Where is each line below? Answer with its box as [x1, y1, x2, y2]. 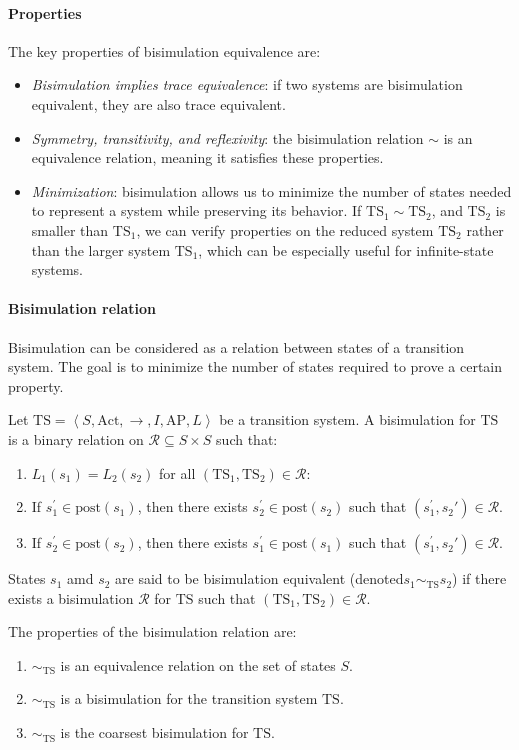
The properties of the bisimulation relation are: [8, 621, 297, 642]
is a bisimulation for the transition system [60, 688, 318, 709]
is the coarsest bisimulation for [60, 722, 249, 743]
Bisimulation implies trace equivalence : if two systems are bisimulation [31, 74, 463, 95]
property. [8, 375, 64, 396]
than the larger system [31, 239, 171, 260]
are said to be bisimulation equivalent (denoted [115, 568, 404, 589]
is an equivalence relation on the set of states [60, 654, 336, 675]
